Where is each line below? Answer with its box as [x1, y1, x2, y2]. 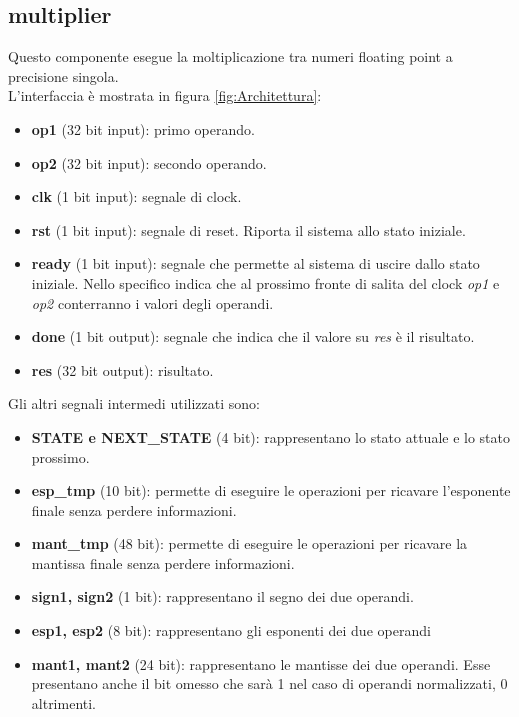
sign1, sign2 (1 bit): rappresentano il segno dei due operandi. [31, 586, 414, 607]
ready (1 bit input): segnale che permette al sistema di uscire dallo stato [31, 253, 480, 274]
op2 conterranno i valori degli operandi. [31, 292, 274, 313]
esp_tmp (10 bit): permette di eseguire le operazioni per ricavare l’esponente [31, 480, 511, 501]
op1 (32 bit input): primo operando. [31, 118, 255, 139]
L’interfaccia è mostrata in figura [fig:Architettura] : [8, 85, 322, 106]
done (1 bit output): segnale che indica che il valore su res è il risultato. [31, 326, 475, 347]
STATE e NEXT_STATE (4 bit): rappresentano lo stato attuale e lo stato [31, 426, 511, 447]
